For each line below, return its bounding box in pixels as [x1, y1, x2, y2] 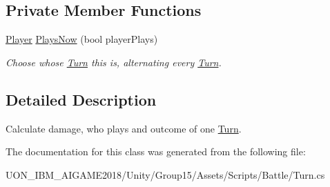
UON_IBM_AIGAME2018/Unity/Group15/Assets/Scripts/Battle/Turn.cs [6, 167, 325, 181]
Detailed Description [6, 88, 157, 110]
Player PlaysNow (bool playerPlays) [6, 32, 158, 46]
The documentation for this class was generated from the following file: [6, 144, 306, 159]
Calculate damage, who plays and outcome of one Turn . [6, 121, 242, 135]
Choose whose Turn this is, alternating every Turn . [6, 55, 222, 69]
